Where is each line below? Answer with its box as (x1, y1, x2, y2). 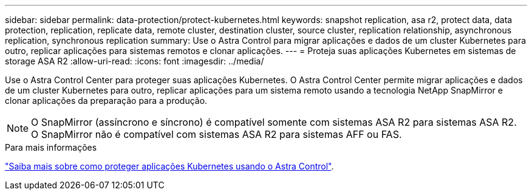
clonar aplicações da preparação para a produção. (5, 95, 208, 106)
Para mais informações (5, 142, 97, 152)
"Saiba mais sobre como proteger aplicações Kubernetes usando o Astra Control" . (5, 161, 334, 171)
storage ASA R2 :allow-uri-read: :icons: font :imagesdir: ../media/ (5, 56, 264, 66)
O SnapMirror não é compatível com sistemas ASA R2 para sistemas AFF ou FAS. (31, 128, 402, 140)
